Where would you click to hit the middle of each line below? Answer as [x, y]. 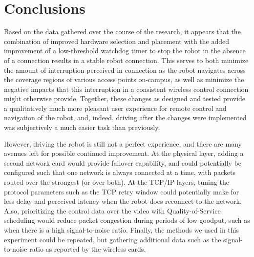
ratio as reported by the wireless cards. [88, 249]
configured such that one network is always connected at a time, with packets [120, 172]
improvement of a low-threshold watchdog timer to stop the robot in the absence [125, 51]
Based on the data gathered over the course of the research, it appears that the [122, 32]
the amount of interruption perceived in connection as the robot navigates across [125, 70]
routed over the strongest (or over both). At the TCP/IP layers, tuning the [116, 182]
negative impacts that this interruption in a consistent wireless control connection [126, 89]
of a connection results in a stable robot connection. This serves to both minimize [126, 60]
